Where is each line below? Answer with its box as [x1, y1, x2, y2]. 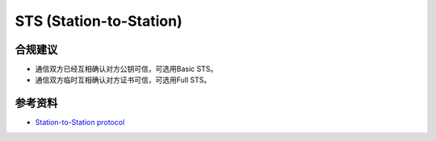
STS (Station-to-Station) [15, 12, 182, 30]
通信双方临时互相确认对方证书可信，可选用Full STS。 [35, 75, 212, 85]
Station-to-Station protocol [35, 118, 125, 127]
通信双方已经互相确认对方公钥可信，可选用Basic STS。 [35, 64, 218, 74]
